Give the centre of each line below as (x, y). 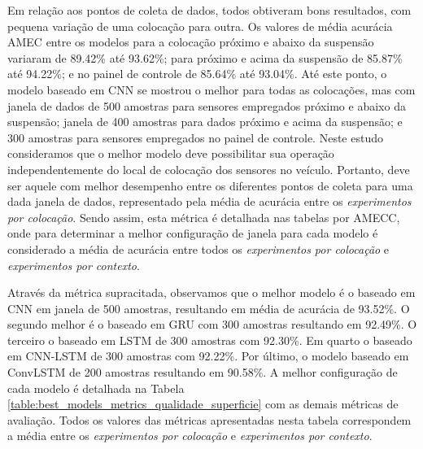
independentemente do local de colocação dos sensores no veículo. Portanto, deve (209, 169)
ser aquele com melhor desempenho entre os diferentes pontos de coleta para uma (210, 185)
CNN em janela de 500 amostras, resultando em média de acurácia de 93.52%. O (209, 308)
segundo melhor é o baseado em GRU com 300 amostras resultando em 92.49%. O (212, 324)
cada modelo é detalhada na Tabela (96, 388)
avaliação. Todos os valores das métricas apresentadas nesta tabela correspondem (209, 419)
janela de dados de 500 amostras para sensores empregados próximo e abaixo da (207, 105)
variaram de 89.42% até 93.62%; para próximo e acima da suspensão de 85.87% (205, 57)
